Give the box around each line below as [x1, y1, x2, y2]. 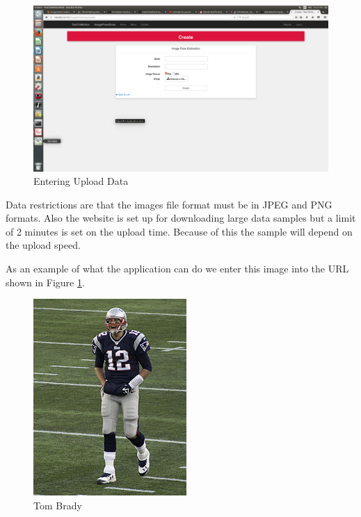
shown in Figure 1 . [6, 274, 85, 289]
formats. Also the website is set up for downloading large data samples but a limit [6, 211, 356, 225]
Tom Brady [33, 498, 82, 512]
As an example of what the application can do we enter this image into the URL [6, 261, 349, 276]
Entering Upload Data [33, 174, 129, 188]
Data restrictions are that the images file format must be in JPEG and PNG [6, 197, 332, 211]
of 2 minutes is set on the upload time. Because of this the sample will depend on [6, 224, 353, 238]
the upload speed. [6, 238, 81, 252]
